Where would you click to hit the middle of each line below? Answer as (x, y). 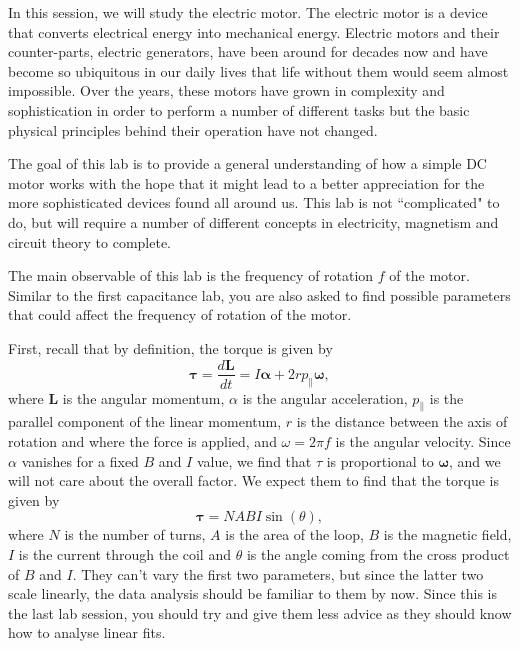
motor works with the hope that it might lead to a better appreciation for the (246, 182)
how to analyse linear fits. (87, 632)
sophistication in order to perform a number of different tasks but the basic (239, 109)
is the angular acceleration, (325, 397)
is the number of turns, (135, 534)
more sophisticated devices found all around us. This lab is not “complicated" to (254, 202)
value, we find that (254, 460)
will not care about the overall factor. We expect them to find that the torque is (254, 480)
